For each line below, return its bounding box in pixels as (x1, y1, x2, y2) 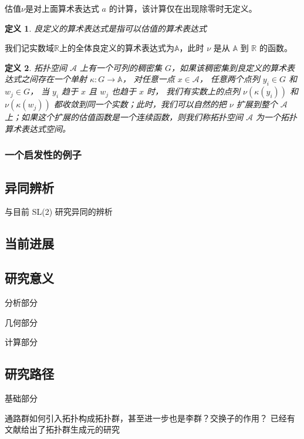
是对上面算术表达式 (25, 2, 99, 14)
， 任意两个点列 (199, 73, 260, 85)
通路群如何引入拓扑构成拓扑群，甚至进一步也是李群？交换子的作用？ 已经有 (5, 411, 295, 424)
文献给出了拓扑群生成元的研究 (5, 423, 120, 435)
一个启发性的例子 (5, 147, 82, 162)
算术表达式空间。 (5, 122, 70, 134)
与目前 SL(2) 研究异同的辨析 (5, 205, 113, 218)
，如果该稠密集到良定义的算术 (171, 61, 287, 73)
